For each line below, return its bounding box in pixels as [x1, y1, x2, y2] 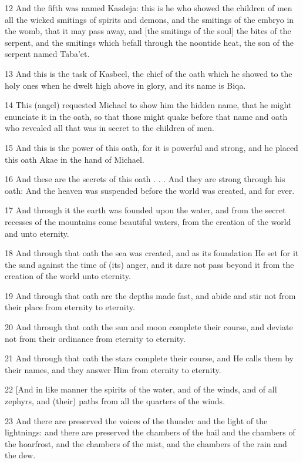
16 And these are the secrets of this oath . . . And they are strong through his [5, 173, 285, 185]
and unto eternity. [5, 227, 69, 239]
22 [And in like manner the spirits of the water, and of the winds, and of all [5, 383, 277, 395]
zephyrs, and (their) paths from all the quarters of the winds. [5, 395, 225, 407]
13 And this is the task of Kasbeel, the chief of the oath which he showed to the [5, 67, 292, 79]
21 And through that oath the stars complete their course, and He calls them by [5, 352, 294, 364]
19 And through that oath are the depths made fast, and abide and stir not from [5, 289, 296, 301]
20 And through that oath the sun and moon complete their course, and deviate [5, 321, 293, 333]
